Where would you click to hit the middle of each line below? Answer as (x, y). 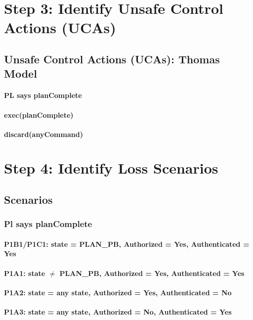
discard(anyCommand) (43, 134)
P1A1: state (25, 273)
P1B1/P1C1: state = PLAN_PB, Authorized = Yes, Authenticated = (127, 244)
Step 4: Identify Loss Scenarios (111, 168)
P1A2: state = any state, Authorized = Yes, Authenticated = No (118, 292)
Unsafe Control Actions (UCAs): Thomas (112, 59)
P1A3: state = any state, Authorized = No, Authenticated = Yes (118, 312)
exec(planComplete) (39, 114)
